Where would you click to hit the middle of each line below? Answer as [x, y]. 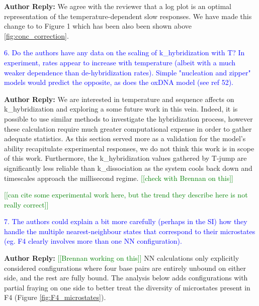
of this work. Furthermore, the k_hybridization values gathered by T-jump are [125, 158]
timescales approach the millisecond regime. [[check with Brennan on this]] [119, 178]
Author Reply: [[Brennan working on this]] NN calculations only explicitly [122, 258]
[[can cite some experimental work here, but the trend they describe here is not [126, 195]
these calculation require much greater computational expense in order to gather [128, 128]
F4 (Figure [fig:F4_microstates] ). [55, 297]
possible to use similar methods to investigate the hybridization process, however [128, 118]
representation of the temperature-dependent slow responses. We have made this [128, 16]
